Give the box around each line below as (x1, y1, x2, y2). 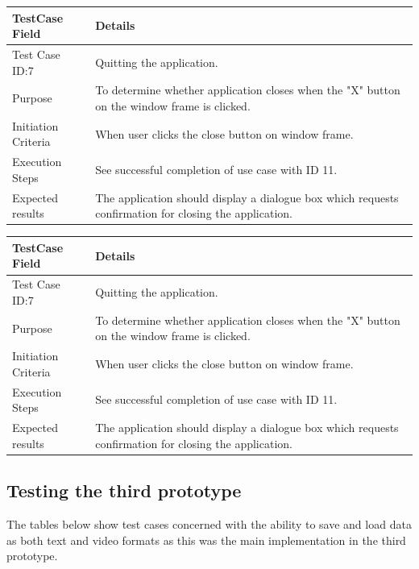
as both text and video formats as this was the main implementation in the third (6, 531, 406, 548)
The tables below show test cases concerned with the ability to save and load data (6, 515, 412, 532)
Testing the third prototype (6, 478, 242, 503)
